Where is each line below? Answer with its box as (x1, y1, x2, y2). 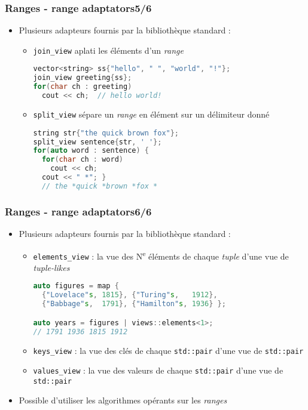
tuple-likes (33, 261, 70, 273)
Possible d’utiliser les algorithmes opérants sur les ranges (19, 394, 227, 406)
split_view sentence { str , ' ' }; (33, 137, 162, 146)
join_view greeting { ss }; (33, 73, 132, 82)
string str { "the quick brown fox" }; (33, 128, 179, 137)
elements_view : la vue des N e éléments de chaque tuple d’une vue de (33, 248, 289, 262)
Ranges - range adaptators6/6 (5, 204, 152, 218)
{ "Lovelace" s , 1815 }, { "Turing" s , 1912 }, (41, 291, 218, 300)
